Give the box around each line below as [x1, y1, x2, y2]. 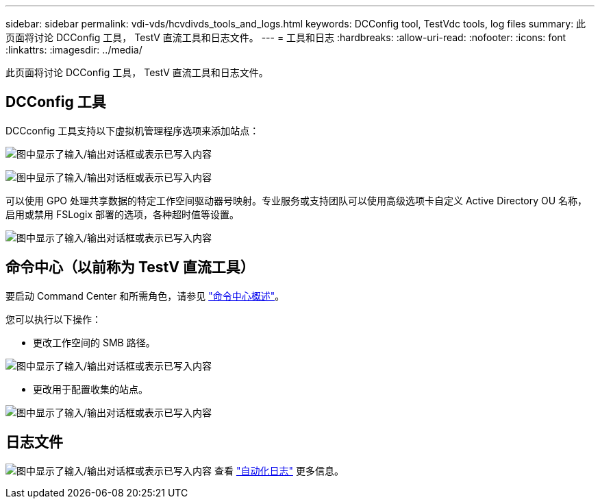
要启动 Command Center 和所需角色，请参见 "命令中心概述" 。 [5, 289, 285, 302]
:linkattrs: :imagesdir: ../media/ [5, 44, 142, 56]
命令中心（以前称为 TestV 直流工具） [5, 259, 255, 276]
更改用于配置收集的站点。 [33, 383, 148, 395]
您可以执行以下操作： [5, 313, 101, 325]
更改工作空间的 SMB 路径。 [33, 336, 155, 348]
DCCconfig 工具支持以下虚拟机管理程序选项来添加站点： [5, 124, 260, 136]
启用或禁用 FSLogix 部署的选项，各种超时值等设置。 [5, 208, 240, 220]
